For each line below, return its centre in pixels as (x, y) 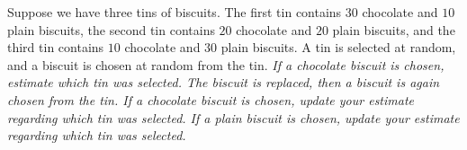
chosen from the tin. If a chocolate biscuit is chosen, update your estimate (211, 99)
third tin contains (56, 47)
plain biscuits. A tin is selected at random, (338, 47)
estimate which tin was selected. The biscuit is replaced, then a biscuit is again (224, 82)
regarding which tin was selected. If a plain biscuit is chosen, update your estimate (233, 117)
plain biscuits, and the (394, 29)
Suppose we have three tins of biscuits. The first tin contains (175, 12)
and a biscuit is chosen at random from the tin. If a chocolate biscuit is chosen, (226, 64)
